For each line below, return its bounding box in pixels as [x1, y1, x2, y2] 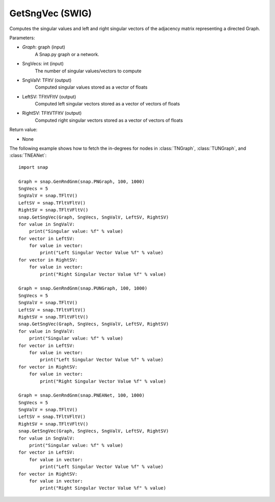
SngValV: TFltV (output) [22, 77, 72, 83]
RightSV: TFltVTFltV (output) [22, 110, 82, 116]
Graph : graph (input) [22, 44, 66, 50]
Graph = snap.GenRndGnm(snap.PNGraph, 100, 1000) [18, 178, 145, 184]
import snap [18, 164, 48, 170]
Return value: [9, 126, 38, 133]
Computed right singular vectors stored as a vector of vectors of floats [35, 117, 183, 123]
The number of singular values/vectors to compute [35, 68, 142, 74]
